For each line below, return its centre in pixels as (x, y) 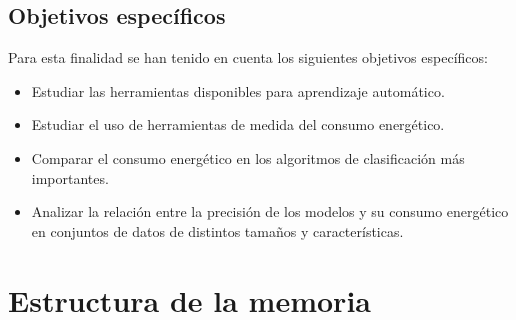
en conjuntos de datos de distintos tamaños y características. (217, 230)
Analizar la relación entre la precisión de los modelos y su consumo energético (270, 211)
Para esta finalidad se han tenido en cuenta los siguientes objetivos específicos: (248, 57)
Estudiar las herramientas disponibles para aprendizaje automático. (238, 90)
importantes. (70, 177)
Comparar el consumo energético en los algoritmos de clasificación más (248, 157)
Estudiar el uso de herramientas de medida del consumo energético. (238, 124)
